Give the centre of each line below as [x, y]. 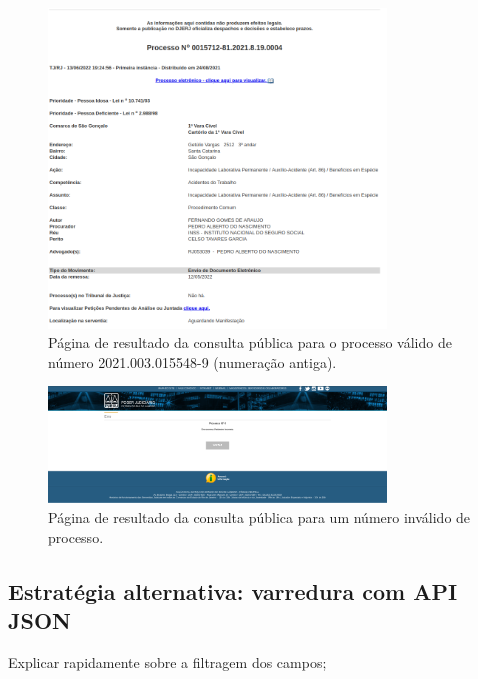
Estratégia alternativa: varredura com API [233, 590]
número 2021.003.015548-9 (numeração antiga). [192, 361]
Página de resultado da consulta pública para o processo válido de [250, 342]
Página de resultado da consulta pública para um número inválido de [259, 517]
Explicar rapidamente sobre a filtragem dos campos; [167, 661]
